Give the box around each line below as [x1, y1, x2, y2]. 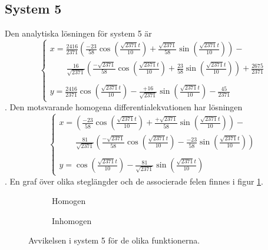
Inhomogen [52, 214, 92, 226]
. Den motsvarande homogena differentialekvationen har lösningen [5, 101, 243, 113]
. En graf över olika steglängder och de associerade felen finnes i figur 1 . [5, 175, 263, 187]
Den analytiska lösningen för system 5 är [5, 27, 152, 40]
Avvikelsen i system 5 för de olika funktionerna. [28, 234, 200, 246]
